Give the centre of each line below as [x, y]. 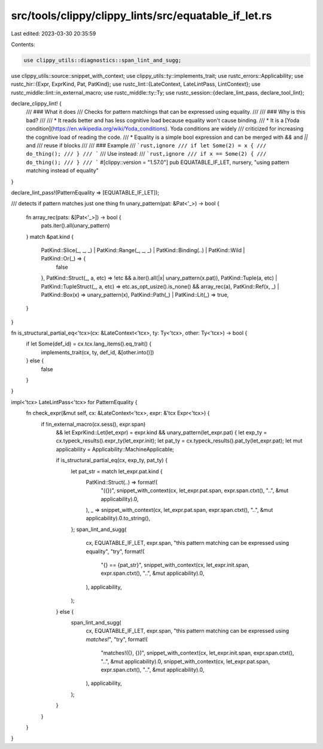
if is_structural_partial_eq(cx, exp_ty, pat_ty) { [112, 460]
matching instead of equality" [62, 171]
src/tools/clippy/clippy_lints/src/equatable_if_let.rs [141, 16]
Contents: [23, 44]
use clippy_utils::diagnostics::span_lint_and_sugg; [103, 60]
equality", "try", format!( [115, 551]
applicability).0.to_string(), [118, 518]
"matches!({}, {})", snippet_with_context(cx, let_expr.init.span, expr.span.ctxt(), [197, 653]
